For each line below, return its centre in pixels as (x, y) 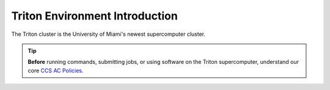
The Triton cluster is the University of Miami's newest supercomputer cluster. (108, 34)
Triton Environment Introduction (95, 16)
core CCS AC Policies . (56, 71)
